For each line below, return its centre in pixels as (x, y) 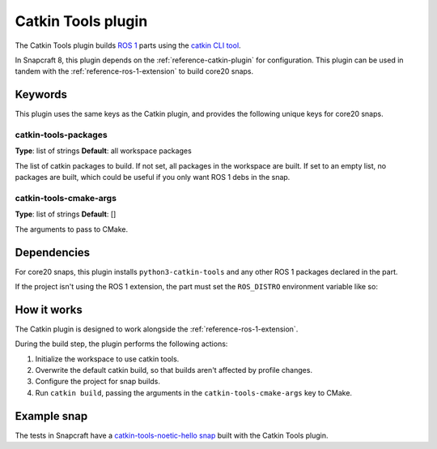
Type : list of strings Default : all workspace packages (103, 151)
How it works (49, 309)
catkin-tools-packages (62, 135)
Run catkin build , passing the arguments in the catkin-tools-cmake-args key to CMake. (193, 392)
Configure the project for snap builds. (98, 382)
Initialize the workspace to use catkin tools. (107, 359)
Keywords (41, 94)
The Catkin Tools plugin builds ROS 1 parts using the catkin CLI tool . (128, 45)
